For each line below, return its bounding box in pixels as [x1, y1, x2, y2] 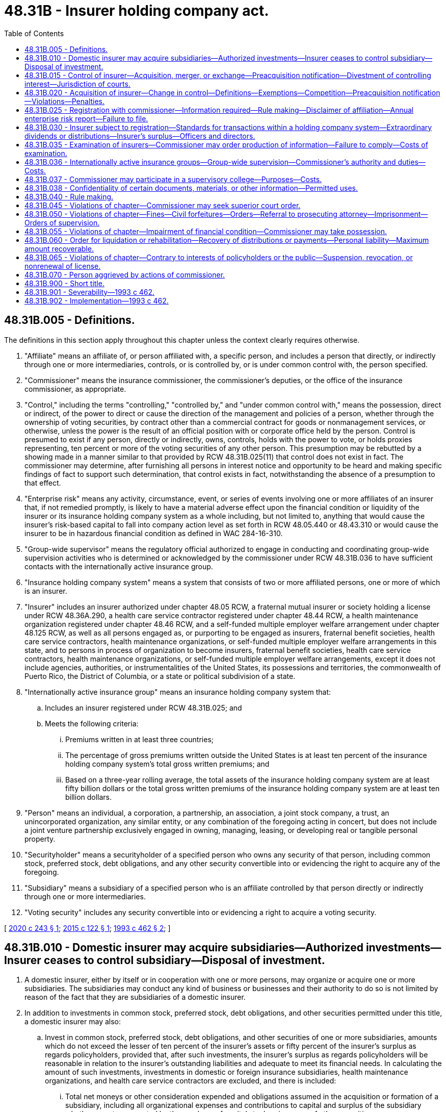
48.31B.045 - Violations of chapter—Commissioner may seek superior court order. [24, 200, 301, 210]
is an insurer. [24, 586, 67, 595]
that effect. [24, 478, 61, 487]
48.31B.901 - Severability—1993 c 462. [24, 287, 155, 296]
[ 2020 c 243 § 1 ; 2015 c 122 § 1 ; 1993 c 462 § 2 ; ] [4, 923, 171, 932]
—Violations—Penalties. [24, 96, 105, 106]
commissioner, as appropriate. [24, 384, 126, 393]
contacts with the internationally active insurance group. [24, 562, 213, 571]
